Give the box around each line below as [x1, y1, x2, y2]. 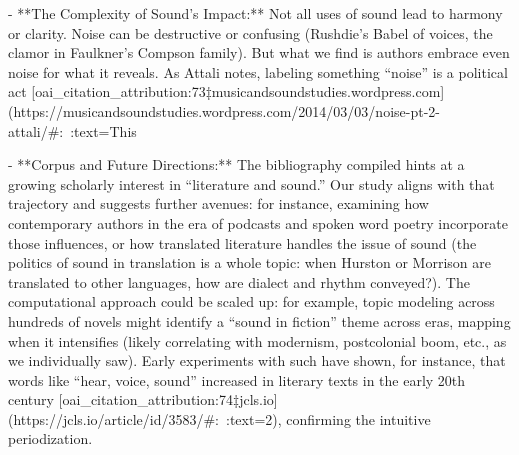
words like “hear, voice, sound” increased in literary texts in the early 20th [8, 369, 466, 390]
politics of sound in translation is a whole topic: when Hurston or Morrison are [8, 252, 491, 273]
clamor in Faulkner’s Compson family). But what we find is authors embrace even [8, 42, 510, 63]
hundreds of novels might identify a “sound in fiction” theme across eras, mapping [8, 310, 511, 331]
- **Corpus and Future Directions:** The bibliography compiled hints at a [8, 154, 465, 175]
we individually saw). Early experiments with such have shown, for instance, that [8, 350, 506, 371]
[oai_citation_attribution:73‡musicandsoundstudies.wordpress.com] [31, 81, 445, 102]
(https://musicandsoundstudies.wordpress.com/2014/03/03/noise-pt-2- [8, 100, 440, 121]
